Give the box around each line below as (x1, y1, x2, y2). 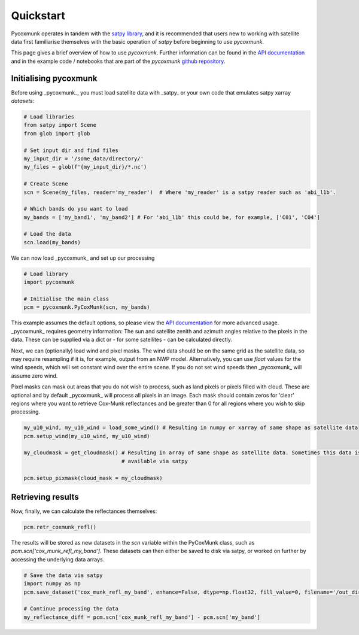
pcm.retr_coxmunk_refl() (23, 524, 97, 531)
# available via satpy (121, 458, 188, 464)
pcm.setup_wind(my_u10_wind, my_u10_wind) (23, 433, 150, 439)
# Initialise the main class (23, 296, 109, 302)
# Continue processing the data (23, 605, 119, 612)
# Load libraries (23, 114, 75, 120)
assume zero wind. (11, 372, 58, 379)
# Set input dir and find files (23, 147, 119, 154)
